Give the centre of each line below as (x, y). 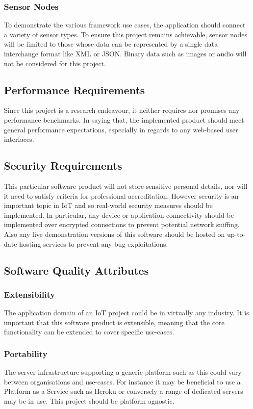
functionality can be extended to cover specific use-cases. (89, 332)
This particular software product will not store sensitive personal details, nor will (126, 186)
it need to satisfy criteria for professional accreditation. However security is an (121, 195)
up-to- (236, 234)
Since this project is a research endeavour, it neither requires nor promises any (122, 110)
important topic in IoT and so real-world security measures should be (108, 205)
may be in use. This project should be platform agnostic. (89, 400)
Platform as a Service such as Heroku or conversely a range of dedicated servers (124, 391)
